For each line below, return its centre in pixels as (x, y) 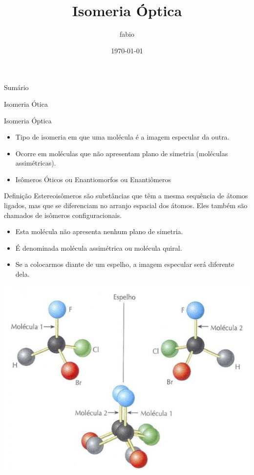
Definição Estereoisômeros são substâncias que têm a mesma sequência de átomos (126, 196)
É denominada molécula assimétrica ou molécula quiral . (99, 248)
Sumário (16, 87)
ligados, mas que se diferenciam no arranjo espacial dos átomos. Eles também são (126, 205)
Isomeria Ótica (26, 104)
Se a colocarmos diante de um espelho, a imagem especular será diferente (125, 264)
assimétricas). (36, 163)
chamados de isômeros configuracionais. (63, 215)
